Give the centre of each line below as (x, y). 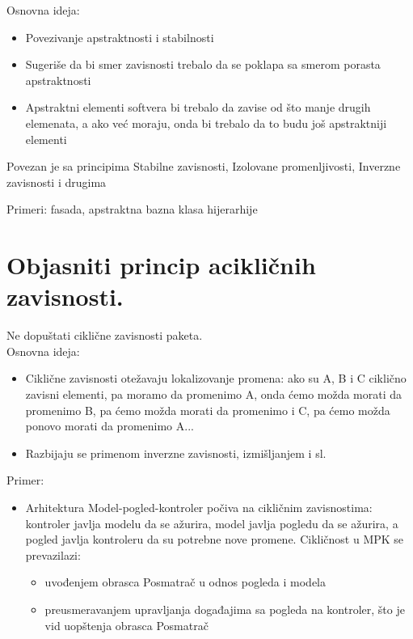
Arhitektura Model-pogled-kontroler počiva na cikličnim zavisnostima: (199, 507)
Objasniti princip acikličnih (161, 265)
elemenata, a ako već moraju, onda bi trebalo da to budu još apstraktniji (206, 123)
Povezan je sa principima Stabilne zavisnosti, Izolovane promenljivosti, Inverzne (204, 166)
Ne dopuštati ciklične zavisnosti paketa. (105, 335)
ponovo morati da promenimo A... (110, 426)
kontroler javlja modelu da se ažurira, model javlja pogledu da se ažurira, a (212, 523)
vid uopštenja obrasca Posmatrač (126, 625)
